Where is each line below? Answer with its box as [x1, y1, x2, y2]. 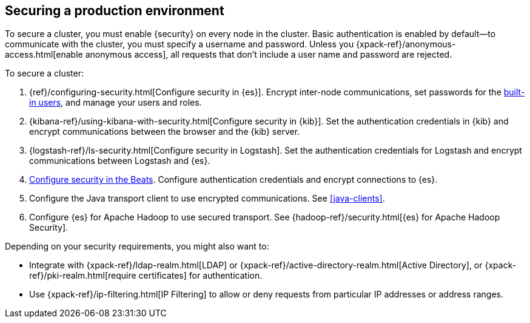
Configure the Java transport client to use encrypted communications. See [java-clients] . [29, 193, 385, 204]
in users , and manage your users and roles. [29, 97, 202, 108]
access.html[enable [5, 49, 83, 60]
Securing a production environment [5, 3, 224, 18]
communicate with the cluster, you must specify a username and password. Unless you [5, 39, 354, 50]
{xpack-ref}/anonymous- [356, 39, 456, 50]
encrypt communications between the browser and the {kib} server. [29, 126, 300, 137]
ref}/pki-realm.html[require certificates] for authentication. [29, 270, 263, 281]
